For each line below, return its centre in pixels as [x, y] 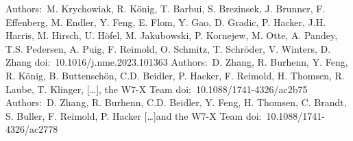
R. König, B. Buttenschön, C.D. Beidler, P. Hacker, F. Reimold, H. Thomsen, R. [175, 75]
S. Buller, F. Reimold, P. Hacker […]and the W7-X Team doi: [134, 115]
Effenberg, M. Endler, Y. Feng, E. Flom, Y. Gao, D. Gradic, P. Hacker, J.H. [166, 22]
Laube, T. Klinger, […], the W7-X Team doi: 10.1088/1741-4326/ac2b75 [157, 89]
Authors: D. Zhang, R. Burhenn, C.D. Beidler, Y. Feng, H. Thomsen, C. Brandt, [176, 102]
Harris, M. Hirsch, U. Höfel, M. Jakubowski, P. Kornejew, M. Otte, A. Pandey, [172, 35]
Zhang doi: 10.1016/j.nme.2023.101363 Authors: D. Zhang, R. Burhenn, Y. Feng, [177, 62]
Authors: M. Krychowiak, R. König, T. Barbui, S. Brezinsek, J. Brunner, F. [166, 8]
